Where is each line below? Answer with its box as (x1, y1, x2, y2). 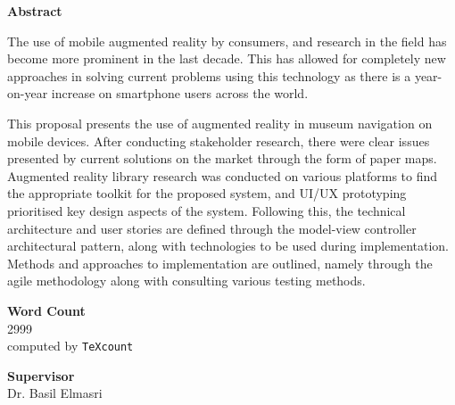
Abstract (7, 2, 62, 20)
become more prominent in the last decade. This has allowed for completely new (7, 49, 446, 68)
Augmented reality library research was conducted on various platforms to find (7, 166, 438, 185)
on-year (7, 84, 48, 103)
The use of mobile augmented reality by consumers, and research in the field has (7, 31, 447, 50)
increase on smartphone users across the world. (51, 84, 309, 103)
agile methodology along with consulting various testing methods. (7, 271, 366, 290)
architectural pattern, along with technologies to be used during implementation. (7, 236, 450, 255)
